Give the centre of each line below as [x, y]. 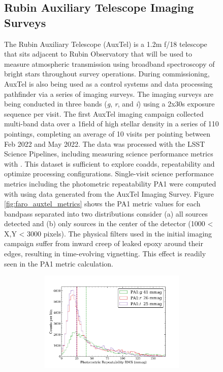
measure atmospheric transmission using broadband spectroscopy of [109, 63]
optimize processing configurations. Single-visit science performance [109, 174]
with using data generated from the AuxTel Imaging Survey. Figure [109, 193]
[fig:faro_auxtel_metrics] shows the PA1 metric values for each [102, 204]
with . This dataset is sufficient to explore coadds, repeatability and [109, 163]
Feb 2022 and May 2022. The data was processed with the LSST [105, 143]
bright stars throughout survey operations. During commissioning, [107, 74]
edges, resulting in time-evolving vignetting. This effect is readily [105, 254]
